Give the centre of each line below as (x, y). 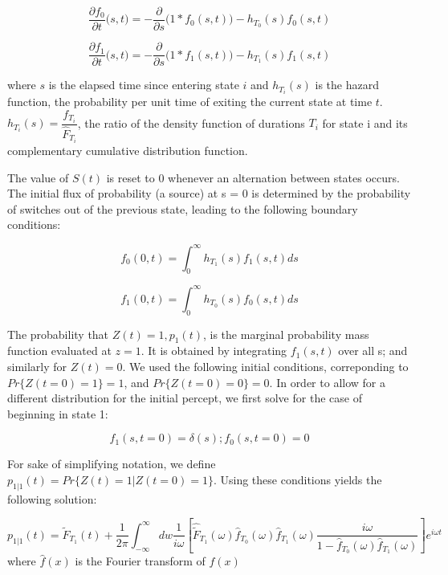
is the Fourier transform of (140, 561)
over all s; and (373, 351)
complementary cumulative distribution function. (128, 151)
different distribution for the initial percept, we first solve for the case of (185, 398)
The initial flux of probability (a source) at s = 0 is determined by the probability (209, 193)
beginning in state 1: (58, 413)
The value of (38, 177)
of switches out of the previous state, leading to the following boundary (183, 208)
